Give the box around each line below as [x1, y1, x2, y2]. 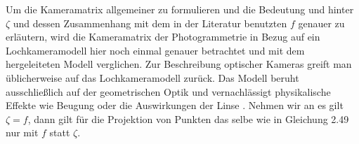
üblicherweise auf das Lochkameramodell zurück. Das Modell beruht [6, 70, 299, 85]
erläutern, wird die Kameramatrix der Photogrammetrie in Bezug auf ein [6, 29, 320, 44]
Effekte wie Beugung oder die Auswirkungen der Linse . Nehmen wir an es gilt [6, 98, 344, 113]
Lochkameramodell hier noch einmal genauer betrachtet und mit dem [6, 43, 305, 57]
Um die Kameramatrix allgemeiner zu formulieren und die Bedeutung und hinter [6, 2, 354, 16]
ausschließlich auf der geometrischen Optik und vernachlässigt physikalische [6, 84, 331, 99]
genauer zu [298, 15, 345, 30]
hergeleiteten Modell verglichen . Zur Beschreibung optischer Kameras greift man [6, 57, 352, 71]
